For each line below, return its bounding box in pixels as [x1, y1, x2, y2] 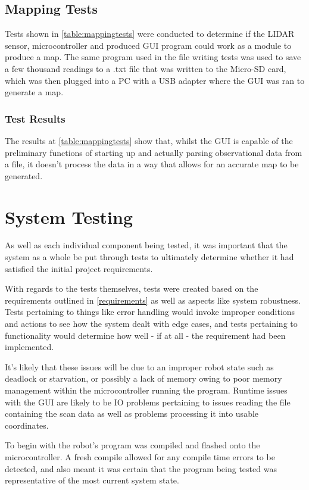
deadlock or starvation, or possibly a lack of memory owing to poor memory [5, 372, 282, 385]
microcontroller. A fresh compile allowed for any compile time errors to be [5, 450, 275, 463]
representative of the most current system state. [5, 474, 179, 486]
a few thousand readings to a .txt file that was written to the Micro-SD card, [5, 62, 286, 74]
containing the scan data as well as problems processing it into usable [5, 407, 259, 420]
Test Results [5, 111, 65, 126]
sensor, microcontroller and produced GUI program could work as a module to [5, 39, 292, 51]
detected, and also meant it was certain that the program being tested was [5, 462, 277, 475]
